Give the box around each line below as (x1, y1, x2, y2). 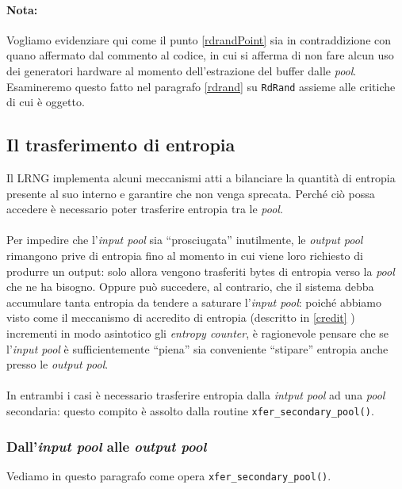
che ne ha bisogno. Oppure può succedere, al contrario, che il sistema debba (6, 278, 374, 295)
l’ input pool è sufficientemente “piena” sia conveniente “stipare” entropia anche (6, 340, 389, 357)
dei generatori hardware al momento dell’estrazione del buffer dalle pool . (6, 62, 357, 78)
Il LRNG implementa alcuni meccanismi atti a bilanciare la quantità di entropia (6, 170, 396, 186)
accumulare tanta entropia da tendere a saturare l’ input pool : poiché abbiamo (6, 293, 382, 310)
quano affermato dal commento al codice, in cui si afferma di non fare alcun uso (6, 47, 394, 63)
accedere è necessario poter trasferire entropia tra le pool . (6, 201, 283, 217)
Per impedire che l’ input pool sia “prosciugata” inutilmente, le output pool (6, 231, 363, 248)
